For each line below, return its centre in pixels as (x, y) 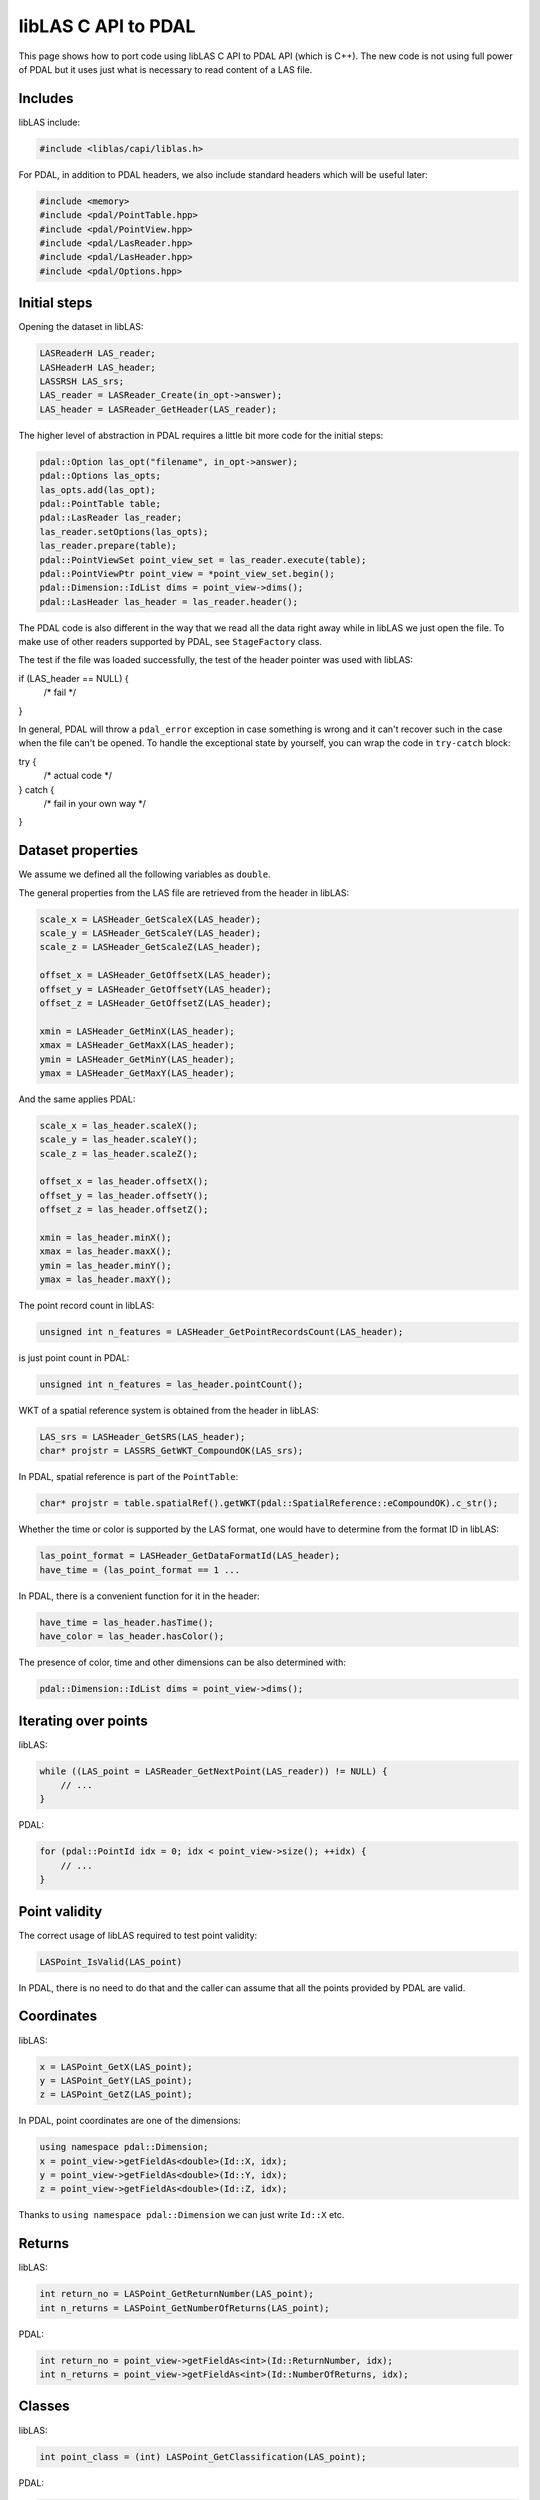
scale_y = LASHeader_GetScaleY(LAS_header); (150, 933)
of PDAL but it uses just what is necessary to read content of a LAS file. (165, 69)
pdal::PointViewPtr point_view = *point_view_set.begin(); (187, 573)
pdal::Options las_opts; (100, 476)
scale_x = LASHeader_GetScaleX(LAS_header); (150, 919)
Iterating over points (83, 1720)
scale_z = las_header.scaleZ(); (119, 1153)
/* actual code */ (78, 776)
